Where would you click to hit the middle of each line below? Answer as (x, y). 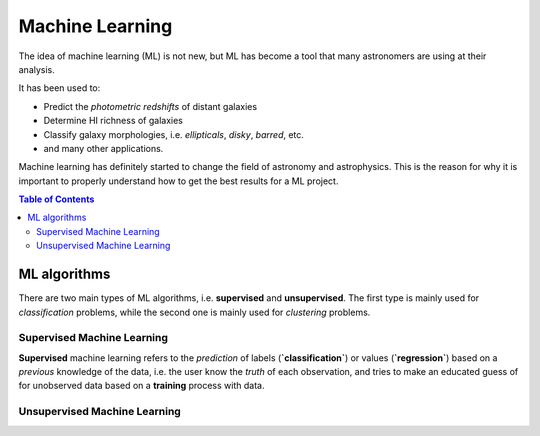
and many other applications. (103, 148)
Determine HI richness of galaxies (113, 121)
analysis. (36, 69)
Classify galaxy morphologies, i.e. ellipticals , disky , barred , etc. (174, 134)
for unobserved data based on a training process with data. (141, 386)
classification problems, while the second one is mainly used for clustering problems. (194, 312)
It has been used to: (59, 88)
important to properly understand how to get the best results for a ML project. (178, 181)
